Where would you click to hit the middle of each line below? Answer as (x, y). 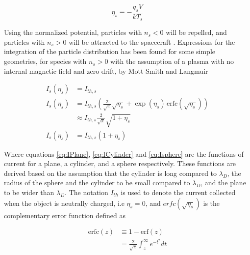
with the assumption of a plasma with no (172, 61)
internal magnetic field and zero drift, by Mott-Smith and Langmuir (106, 71)
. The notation (87, 192)
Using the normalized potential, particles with (73, 32)
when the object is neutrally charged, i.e (64, 203)
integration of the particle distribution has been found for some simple (110, 51)
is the (212, 203)
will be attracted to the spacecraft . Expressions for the (152, 42)
